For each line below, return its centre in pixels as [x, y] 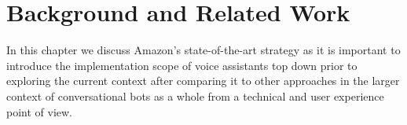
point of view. [40, 111]
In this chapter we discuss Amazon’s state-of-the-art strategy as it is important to [203, 50]
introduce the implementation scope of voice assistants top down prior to [182, 65]
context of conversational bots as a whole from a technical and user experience [195, 96]
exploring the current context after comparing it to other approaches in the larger [203, 81]
